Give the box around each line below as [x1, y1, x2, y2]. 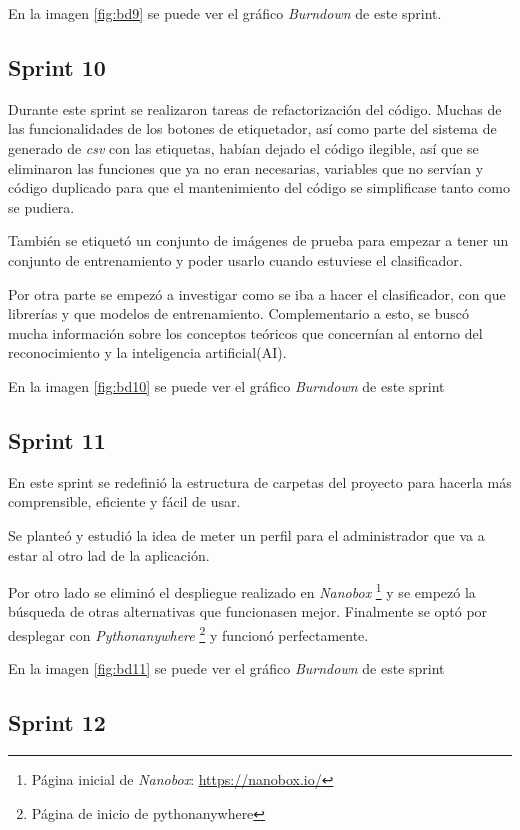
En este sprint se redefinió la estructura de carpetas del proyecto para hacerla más [8, 471, 512, 492]
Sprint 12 [8, 707, 106, 738]
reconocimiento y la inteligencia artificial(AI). [8, 342, 287, 363]
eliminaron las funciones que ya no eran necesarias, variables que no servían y [8, 157, 484, 178]
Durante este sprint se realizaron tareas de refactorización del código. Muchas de [8, 98, 502, 119]
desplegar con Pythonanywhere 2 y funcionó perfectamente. [8, 621, 369, 645]
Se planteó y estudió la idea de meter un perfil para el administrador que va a [8, 524, 485, 545]
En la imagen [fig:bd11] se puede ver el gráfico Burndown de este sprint [8, 658, 445, 679]
